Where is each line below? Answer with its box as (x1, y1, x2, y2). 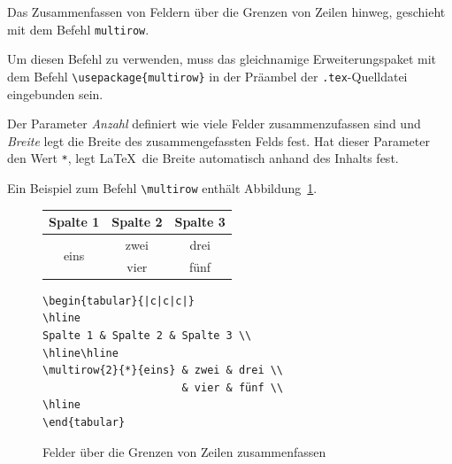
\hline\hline (42, 346, 119, 360)
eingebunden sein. (7, 84, 103, 103)
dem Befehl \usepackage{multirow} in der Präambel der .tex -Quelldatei (7, 66, 408, 85)
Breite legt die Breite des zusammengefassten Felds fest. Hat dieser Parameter (7, 131, 430, 150)
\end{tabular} (42, 416, 126, 429)
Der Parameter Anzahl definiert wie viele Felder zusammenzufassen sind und (7, 114, 421, 133)
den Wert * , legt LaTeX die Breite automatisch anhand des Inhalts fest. (7, 149, 399, 167)
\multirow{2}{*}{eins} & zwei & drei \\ (42, 364, 284, 377)
